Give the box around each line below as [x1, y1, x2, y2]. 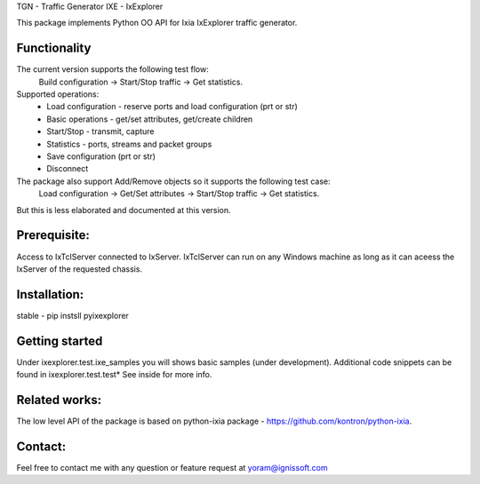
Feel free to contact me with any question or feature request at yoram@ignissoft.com [16, 462, 328, 472]
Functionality [16, 41, 92, 56]
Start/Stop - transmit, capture [46, 126, 155, 137]
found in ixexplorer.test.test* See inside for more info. [16, 369, 212, 380]
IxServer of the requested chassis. [16, 263, 142, 274]
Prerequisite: [16, 227, 91, 243]
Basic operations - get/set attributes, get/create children [46, 114, 253, 124]
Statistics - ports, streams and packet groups [46, 139, 212, 149]
